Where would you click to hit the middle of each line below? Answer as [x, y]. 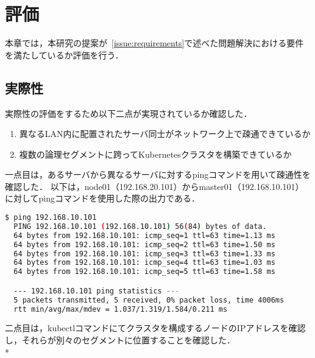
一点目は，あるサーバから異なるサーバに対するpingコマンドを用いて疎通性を [158, 174]
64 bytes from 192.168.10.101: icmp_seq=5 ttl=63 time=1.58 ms [144, 272]
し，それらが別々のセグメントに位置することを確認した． [120, 340]
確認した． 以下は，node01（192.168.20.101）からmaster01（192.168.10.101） [154, 186]
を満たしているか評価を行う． [64, 54]
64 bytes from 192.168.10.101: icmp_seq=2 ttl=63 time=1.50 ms [144, 244]
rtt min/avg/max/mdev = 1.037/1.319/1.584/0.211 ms [121, 309]
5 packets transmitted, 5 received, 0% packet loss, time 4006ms [149, 300]
